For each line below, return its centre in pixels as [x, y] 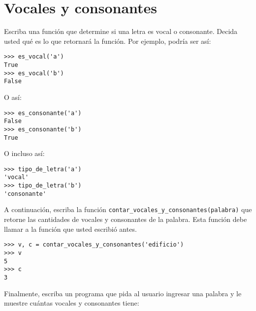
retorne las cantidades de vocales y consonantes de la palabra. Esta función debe [126, 219]
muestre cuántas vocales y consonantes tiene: [72, 303]
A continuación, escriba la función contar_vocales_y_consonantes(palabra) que [128, 209]
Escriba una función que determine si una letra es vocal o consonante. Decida [121, 31]
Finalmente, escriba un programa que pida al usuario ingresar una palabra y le [123, 293]
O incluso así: [24, 153]
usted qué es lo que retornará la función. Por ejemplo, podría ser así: [108, 41]
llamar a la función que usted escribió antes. [70, 229]
